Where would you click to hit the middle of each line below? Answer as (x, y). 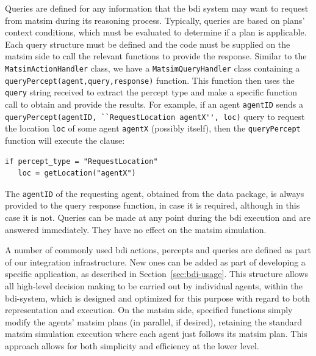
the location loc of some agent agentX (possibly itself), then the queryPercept (153, 128)
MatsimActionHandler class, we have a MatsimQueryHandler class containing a (153, 68)
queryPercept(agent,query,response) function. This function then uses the (150, 80)
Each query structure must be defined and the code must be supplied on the (148, 44)
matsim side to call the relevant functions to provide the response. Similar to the (156, 56)
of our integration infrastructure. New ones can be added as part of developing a (155, 261)
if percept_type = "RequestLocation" (81, 161)
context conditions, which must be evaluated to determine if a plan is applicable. (156, 32)
